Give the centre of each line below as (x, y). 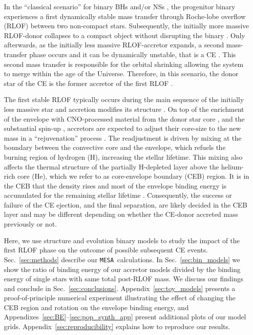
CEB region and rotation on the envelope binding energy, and (96, 307)
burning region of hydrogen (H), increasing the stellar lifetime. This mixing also (123, 157)
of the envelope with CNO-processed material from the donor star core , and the (124, 118)
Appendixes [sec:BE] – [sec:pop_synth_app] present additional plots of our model (125, 317)
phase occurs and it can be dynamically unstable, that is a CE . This (132, 54)
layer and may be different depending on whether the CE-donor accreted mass (121, 214)
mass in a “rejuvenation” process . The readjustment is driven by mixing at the (123, 137)
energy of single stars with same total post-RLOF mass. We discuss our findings (124, 279)
